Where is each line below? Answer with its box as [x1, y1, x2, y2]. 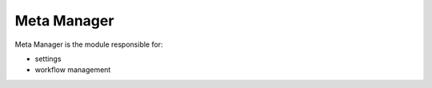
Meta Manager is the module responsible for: [14, 40, 163, 49]
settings [34, 54, 62, 63]
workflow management [34, 65, 111, 75]
